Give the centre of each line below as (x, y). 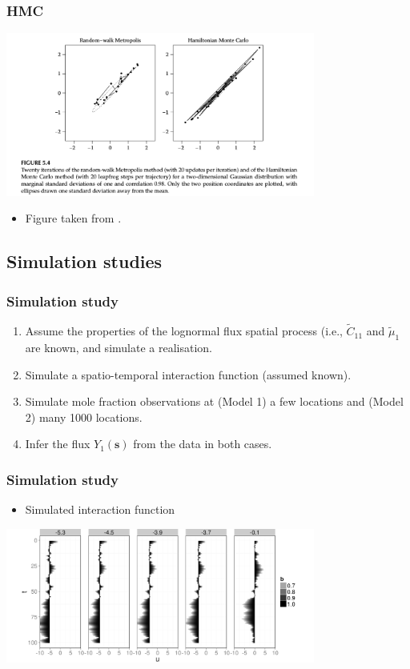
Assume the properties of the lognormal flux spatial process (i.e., (184, 331)
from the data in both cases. (203, 444)
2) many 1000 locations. (84, 417)
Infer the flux (58, 444)
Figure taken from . (73, 218)
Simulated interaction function (100, 509)
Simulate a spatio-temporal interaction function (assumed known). (188, 374)
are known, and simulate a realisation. (119, 347)
